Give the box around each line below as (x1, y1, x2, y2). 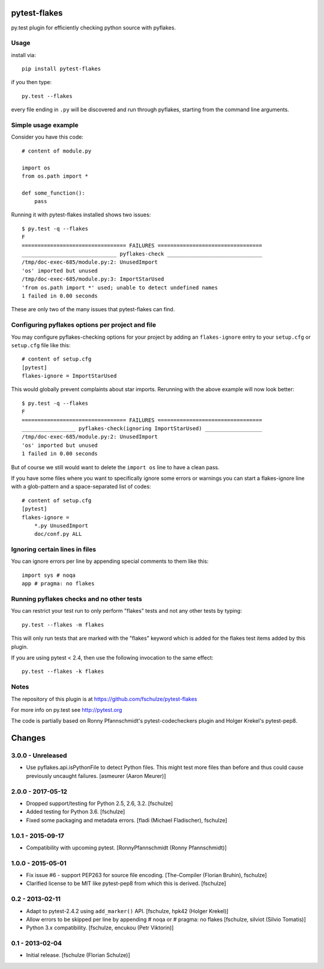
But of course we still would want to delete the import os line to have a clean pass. (11, 463, 220, 471)
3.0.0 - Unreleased (11, 752, 67, 760)
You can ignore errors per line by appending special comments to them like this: (11, 557, 209, 565)
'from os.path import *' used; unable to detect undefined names (22, 284, 218, 291)
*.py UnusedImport (34, 522, 89, 529)
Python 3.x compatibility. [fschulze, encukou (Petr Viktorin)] (26, 924, 174, 931)
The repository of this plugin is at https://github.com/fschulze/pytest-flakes (11, 695, 197, 702)
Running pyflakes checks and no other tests (11, 595, 142, 603)
